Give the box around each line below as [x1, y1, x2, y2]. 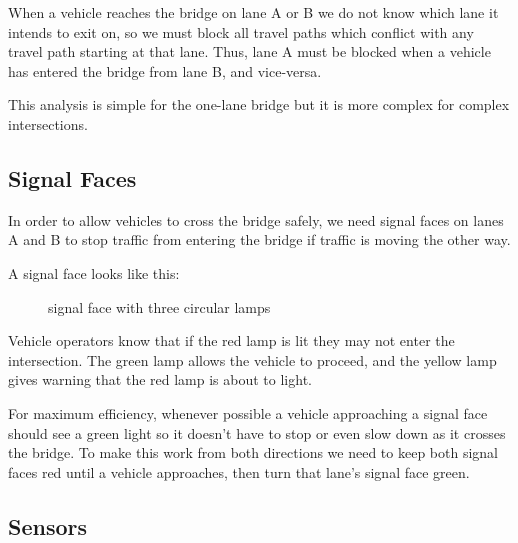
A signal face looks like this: [8, 262, 180, 283]
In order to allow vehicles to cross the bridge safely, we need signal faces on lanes [8, 209, 504, 230]
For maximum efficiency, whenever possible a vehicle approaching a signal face [8, 402, 488, 423]
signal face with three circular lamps [48, 296, 271, 317]
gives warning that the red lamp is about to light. [8, 369, 312, 390]
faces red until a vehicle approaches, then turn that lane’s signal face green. [8, 461, 470, 482]
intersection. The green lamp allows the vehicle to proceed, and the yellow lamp [8, 349, 497, 370]
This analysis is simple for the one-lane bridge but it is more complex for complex [8, 94, 510, 115]
